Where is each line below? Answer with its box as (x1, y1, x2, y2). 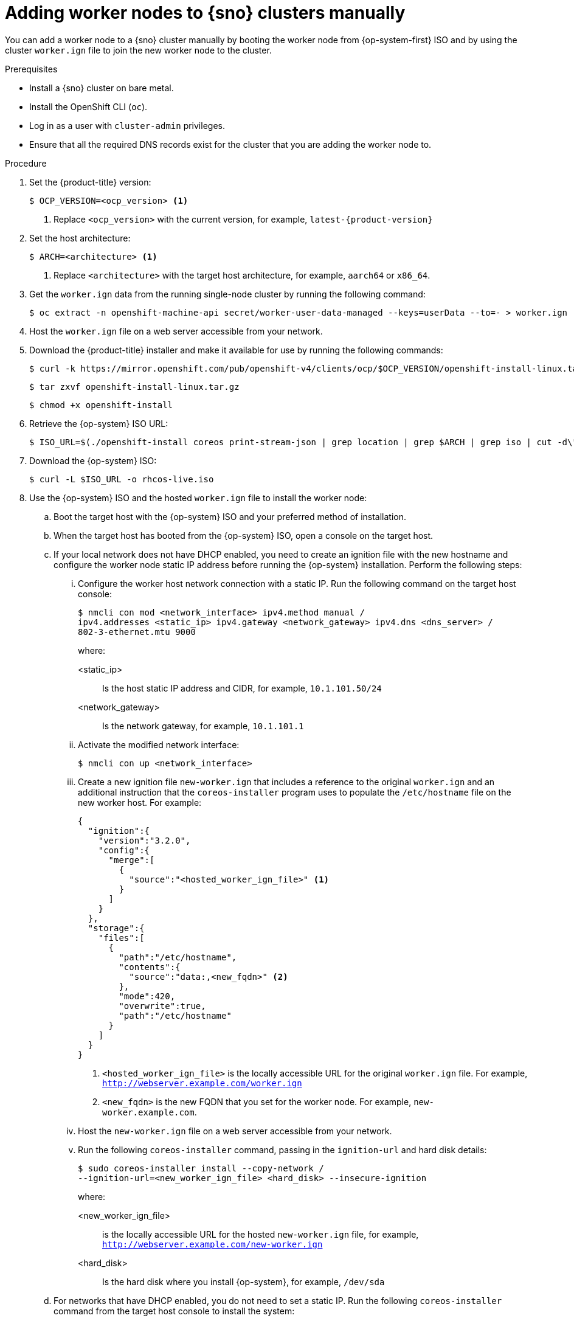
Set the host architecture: (29, 232, 131, 243)
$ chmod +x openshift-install (29, 400, 173, 410)
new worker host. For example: (78, 797, 202, 808)
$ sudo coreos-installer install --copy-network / (78, 1163, 324, 1173)
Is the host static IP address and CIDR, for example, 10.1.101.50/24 (102, 682, 382, 693)
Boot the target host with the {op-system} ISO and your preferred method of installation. (54, 511, 407, 522)
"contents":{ (119, 962, 181, 972)
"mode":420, (119, 991, 176, 1001)
